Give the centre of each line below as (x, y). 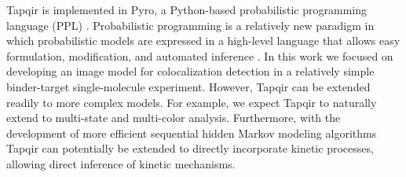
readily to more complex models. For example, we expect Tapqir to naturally (192, 102)
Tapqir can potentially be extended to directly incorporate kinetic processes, (190, 148)
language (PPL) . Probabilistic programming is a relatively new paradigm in (190, 25)
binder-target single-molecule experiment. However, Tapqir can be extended (188, 86)
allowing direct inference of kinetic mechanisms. (121, 163)
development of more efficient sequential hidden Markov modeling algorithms (192, 133)
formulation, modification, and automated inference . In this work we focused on (200, 55)
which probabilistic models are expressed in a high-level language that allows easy (203, 41)
